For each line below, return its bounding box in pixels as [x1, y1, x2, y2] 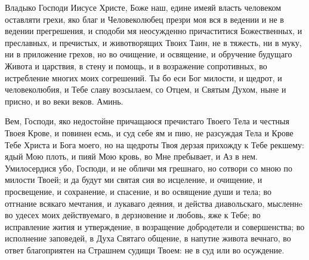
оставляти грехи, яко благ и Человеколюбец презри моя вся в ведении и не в [5, 13, 284, 25]
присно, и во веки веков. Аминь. [5, 94, 123, 107]
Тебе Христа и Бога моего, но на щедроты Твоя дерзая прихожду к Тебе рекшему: [5, 138, 304, 151]
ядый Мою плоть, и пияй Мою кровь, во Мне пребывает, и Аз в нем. [5, 150, 258, 163]
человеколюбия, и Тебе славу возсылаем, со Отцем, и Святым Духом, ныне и [5, 83, 286, 96]
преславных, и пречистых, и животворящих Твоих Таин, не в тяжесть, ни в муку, [5, 36, 302, 48]
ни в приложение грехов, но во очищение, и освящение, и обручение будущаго [5, 48, 292, 60]
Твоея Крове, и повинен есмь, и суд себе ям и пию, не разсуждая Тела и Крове [5, 126, 293, 139]
